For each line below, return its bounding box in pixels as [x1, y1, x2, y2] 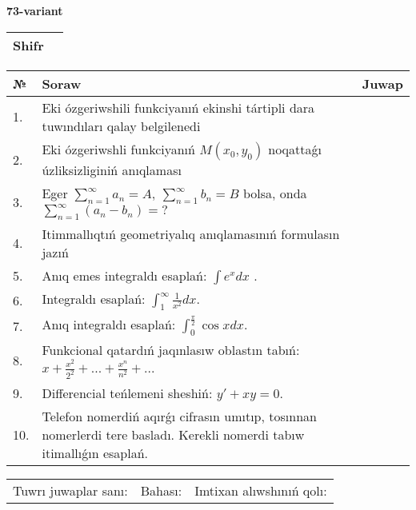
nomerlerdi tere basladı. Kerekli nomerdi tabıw [42, 424, 305, 444]
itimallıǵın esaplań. [42, 443, 149, 462]
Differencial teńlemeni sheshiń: [42, 383, 213, 402]
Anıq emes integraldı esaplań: [42, 265, 207, 285]
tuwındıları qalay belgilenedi [42, 116, 201, 135]
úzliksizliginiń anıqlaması [42, 160, 182, 179]
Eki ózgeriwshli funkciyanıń [42, 139, 195, 158]
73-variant [6, 2, 63, 18]
